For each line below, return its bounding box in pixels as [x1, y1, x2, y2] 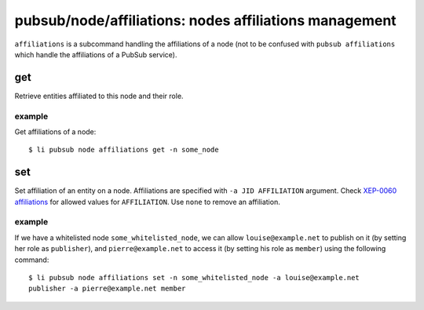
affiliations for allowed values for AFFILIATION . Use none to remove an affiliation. [14, 197, 280, 206]
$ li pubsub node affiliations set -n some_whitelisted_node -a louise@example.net [28, 273, 360, 282]
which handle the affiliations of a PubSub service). [14, 49, 177, 59]
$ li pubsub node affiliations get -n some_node [28, 145, 219, 155]
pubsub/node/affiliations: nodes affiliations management [14, 12, 397, 29]
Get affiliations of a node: [14, 126, 97, 137]
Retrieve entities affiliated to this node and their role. [14, 91, 184, 100]
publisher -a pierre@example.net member [28, 284, 186, 294]
